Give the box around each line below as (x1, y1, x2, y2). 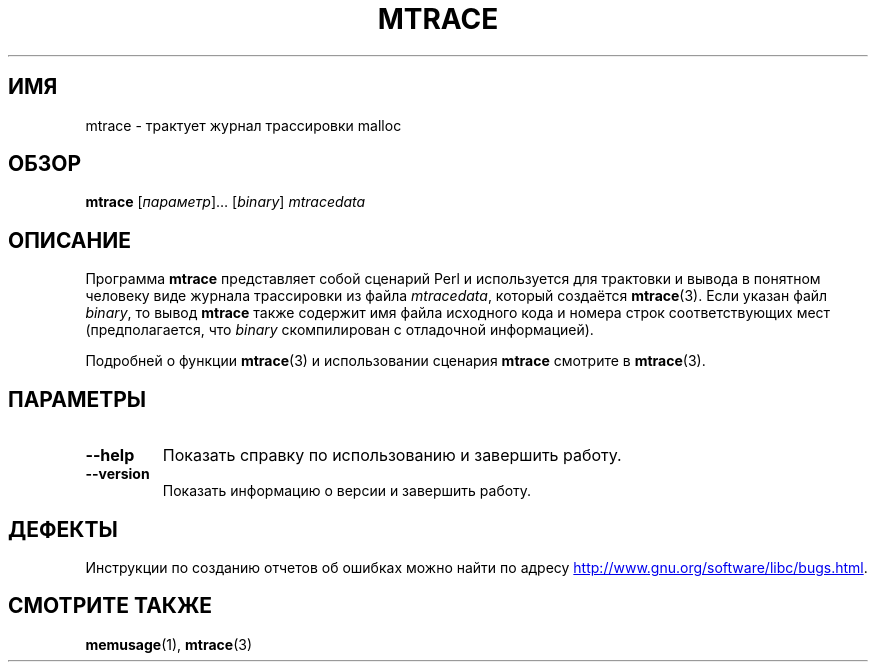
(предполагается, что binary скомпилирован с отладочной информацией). (85, 321, 594, 339)
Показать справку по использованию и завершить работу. (162, 445, 622, 466)
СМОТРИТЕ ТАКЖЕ (8, 593, 213, 619)
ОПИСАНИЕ (8, 227, 131, 253)
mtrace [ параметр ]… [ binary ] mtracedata (85, 193, 366, 211)
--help (85, 445, 135, 466)
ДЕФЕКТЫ (8, 516, 118, 542)
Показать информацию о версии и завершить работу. (162, 482, 532, 500)
